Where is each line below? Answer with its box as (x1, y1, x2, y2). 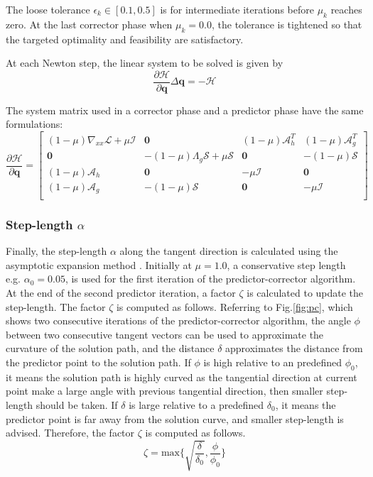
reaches (330, 2, 362, 16)
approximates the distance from (225, 341, 363, 356)
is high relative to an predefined (203, 355, 342, 370)
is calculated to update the (247, 285, 364, 300)
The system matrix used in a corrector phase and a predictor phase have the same (6, 102, 364, 117)
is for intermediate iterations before (160, 2, 314, 16)
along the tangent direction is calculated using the (119, 243, 338, 258)
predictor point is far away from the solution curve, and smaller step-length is (6, 411, 344, 426)
